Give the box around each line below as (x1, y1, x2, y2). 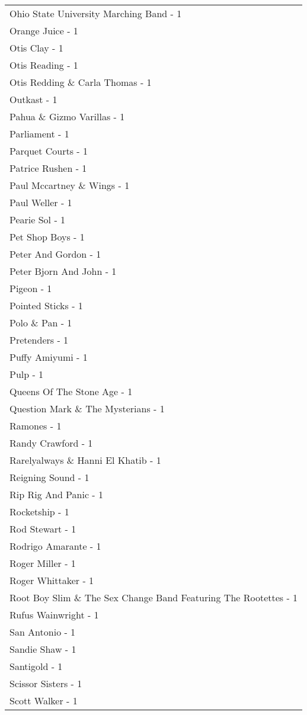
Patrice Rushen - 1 (9, 161, 87, 175)
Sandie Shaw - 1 (9, 642, 76, 656)
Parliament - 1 (9, 127, 69, 140)
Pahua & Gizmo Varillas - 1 (9, 110, 125, 123)
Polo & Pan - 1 (9, 316, 72, 329)
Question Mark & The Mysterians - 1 (9, 402, 165, 415)
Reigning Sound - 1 (9, 470, 89, 484)
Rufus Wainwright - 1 (9, 608, 99, 621)
